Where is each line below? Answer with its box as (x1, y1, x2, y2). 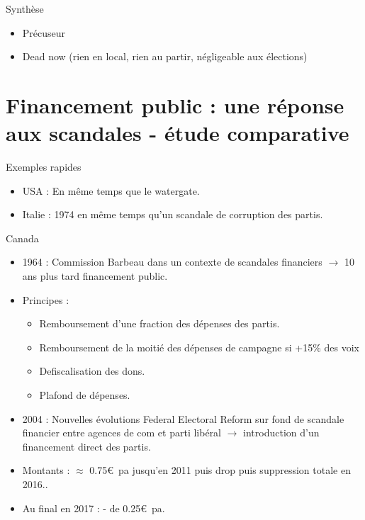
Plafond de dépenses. (39, 388, 130, 402)
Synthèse (6, 1, 44, 16)
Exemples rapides (6, 159, 82, 174)
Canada (6, 230, 39, 245)
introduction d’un (243, 425, 320, 440)
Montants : (22, 463, 70, 477)
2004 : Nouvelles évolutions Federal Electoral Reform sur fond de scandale (22, 411, 344, 426)
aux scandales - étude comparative (6, 118, 349, 147)
